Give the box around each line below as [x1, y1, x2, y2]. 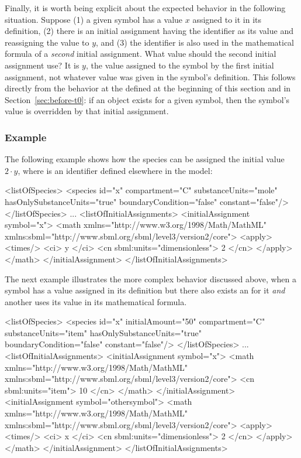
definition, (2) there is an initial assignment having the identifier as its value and [5, 25, 293, 37]
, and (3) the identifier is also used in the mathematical [96, 36, 294, 48]
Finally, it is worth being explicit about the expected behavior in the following [5, 2, 286, 13]
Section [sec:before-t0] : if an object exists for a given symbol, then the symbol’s [5, 93, 290, 105]
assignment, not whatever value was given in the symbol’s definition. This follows [5, 70, 296, 83]
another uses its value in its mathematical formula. [5, 295, 187, 307]
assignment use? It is [5, 59, 79, 71]
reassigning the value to [5, 36, 89, 48]
